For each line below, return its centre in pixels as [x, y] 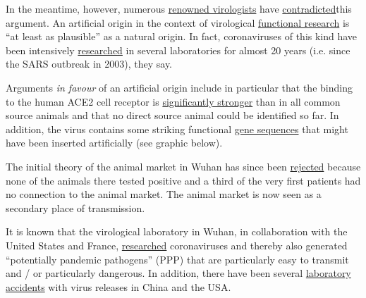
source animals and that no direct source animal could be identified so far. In [172, 115]
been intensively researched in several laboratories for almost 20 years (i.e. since [178, 50]
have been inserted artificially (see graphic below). [114, 143]
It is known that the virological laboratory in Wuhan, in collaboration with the [177, 231]
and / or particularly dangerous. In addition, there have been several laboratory [178, 273]
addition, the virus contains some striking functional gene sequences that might [177, 129]
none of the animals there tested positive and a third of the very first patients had [183, 180]
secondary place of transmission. [75, 207]
